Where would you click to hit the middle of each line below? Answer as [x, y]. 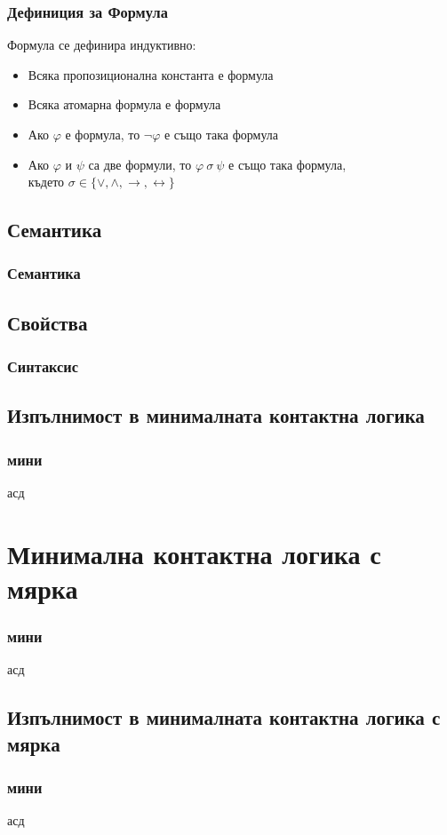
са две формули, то [140, 164]
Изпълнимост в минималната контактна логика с [224, 717]
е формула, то [103, 134]
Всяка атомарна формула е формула [124, 104]
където [46, 182]
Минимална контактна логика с [194, 553]
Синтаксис [43, 366]
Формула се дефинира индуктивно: [102, 45]
